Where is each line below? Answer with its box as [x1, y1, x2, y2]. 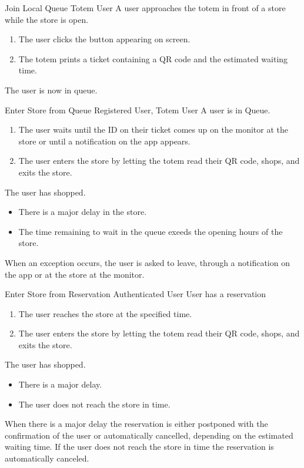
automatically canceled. [5, 452, 89, 464]
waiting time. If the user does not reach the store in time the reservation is [5, 440, 274, 453]
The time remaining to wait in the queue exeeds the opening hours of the [18, 225, 283, 237]
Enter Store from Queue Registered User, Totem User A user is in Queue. [5, 103, 270, 116]
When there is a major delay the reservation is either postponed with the [5, 418, 268, 430]
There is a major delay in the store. [18, 206, 147, 218]
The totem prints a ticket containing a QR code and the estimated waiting [18, 52, 288, 65]
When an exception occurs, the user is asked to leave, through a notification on [5, 256, 290, 268]
